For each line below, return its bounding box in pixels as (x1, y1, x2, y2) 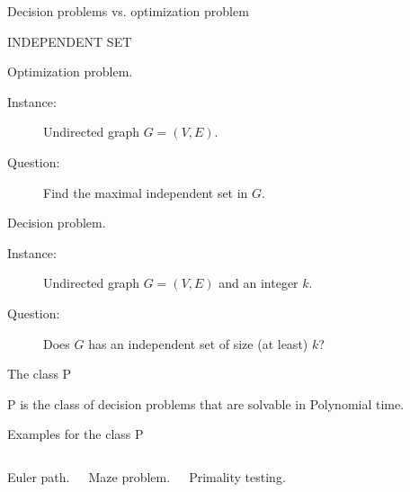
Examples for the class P (7, 425, 144, 443)
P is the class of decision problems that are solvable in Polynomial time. (7, 394, 405, 413)
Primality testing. (189, 467, 286, 486)
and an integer (218, 273, 299, 292)
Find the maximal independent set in (43, 183, 248, 201)
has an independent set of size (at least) (88, 334, 308, 353)
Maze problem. (88, 467, 171, 486)
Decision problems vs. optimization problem (7, 2, 249, 20)
